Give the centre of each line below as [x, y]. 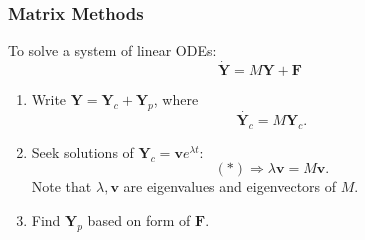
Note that [61, 186]
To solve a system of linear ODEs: [112, 50]
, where [176, 99]
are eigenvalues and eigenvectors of [230, 186]
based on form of [139, 220]
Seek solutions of [82, 151]
